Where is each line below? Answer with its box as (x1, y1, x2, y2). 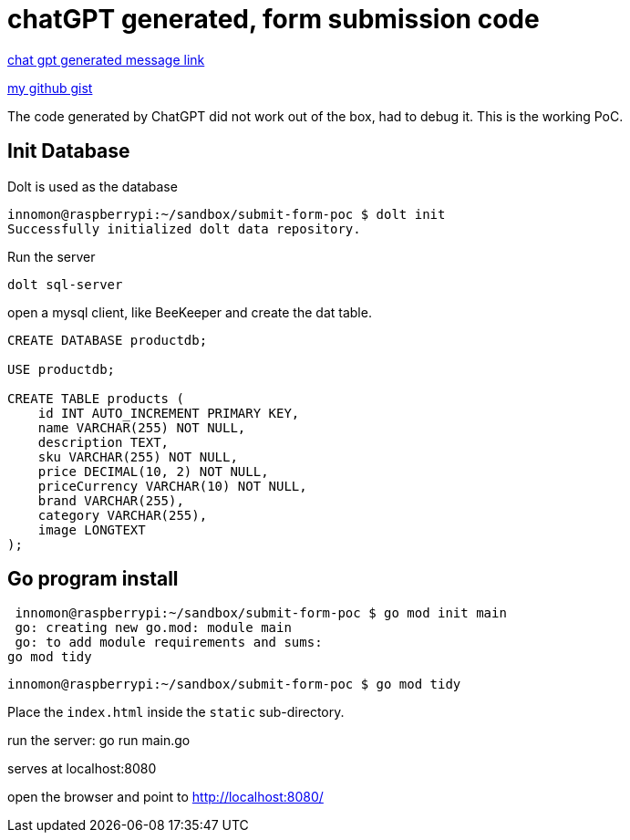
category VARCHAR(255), (37, 507, 208, 523)
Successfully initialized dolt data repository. (7, 221, 361, 236)
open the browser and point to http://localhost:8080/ (7, 789, 324, 805)
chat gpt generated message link (7, 51, 205, 67)
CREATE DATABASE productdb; (7, 332, 208, 347)
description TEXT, (37, 434, 170, 450)
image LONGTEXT (37, 522, 146, 537)
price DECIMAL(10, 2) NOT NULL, (37, 463, 269, 479)
